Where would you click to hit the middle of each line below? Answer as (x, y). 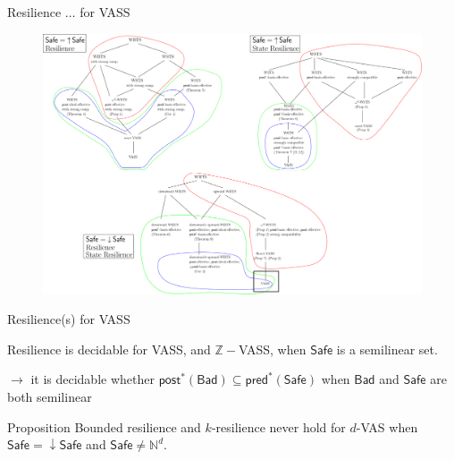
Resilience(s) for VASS (69, 319)
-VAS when (387, 426)
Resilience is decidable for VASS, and (109, 349)
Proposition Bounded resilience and (104, 426)
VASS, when (273, 349)
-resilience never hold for (278, 426)
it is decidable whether (92, 379)
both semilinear (50, 397)
